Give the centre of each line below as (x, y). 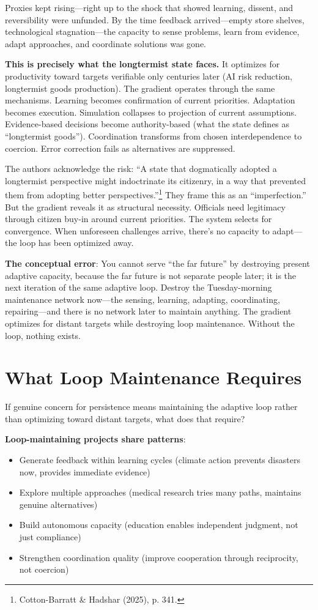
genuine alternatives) (58, 504)
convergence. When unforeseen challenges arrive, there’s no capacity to (137, 230)
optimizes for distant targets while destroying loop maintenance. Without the (150, 323)
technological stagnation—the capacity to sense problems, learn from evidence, (152, 32)
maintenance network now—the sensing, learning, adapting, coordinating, (142, 299)
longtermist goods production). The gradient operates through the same (140, 88)
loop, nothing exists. (43, 335)
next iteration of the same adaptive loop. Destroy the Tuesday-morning (139, 287)
